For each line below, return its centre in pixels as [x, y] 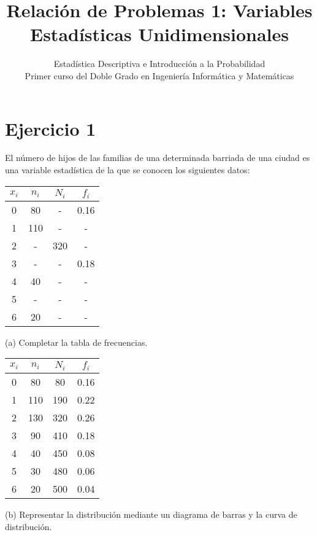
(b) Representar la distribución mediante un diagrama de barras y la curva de [151, 514]
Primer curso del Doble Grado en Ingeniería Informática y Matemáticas [159, 75]
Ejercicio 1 [51, 128]
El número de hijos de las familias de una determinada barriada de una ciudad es [158, 158]
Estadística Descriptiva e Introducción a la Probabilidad [159, 64]
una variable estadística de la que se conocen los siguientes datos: [128, 170]
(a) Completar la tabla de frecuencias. [76, 342]
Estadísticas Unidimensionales [159, 34]
